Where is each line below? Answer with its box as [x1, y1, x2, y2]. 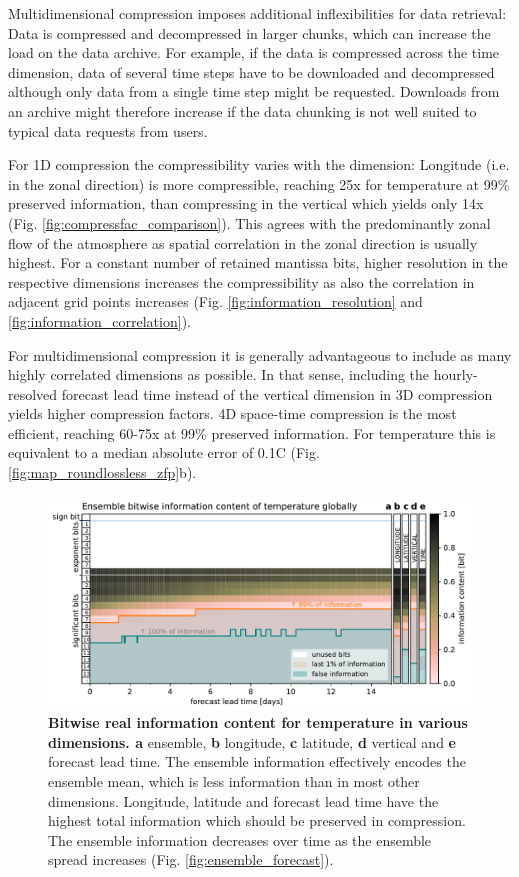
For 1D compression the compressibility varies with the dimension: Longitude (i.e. [8, 154, 510, 175]
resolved [8, 383, 58, 404]
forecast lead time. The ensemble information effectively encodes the [48, 751, 466, 772]
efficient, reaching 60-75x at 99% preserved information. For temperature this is [8, 422, 496, 443]
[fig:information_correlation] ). [8, 310, 191, 331]
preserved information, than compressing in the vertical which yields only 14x [8, 193, 484, 214]
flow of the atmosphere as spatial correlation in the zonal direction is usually [8, 232, 478, 253]
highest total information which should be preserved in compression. [48, 810, 466, 831]
